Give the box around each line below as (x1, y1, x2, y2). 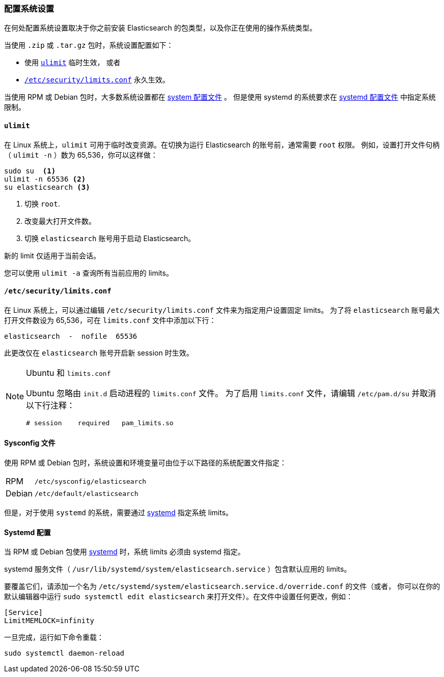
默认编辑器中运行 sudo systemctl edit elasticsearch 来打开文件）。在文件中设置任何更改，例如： (4, 592, 353, 601)
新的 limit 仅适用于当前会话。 (4, 251, 100, 260)
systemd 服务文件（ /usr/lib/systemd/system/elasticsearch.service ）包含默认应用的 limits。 (4, 565, 351, 574)
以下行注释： (26, 400, 75, 410)
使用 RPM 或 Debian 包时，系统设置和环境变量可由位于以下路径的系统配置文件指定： (4, 458, 287, 467)
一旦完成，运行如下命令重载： (4, 633, 104, 642)
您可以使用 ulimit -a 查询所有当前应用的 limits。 (4, 268, 173, 277)
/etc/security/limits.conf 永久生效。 (24, 75, 170, 84)
